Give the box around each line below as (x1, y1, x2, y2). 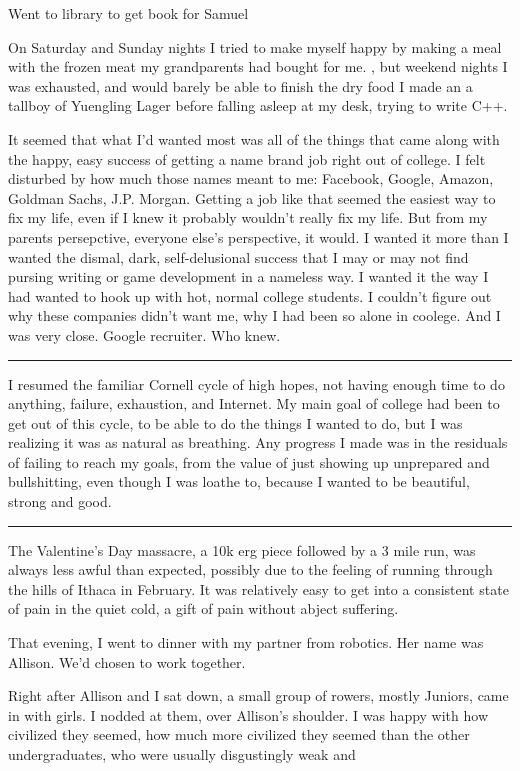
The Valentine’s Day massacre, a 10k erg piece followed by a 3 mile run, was (8, 539, 476, 560)
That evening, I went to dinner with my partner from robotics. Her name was (8, 632, 484, 653)
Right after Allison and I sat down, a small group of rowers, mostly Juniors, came (8, 685, 509, 706)
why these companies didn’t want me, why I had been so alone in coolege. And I (8, 305, 501, 326)
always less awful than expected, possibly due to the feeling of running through (8, 559, 493, 580)
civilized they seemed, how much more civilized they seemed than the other (8, 724, 470, 745)
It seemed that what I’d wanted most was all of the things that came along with (8, 128, 500, 149)
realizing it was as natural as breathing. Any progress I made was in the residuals (8, 432, 508, 453)
